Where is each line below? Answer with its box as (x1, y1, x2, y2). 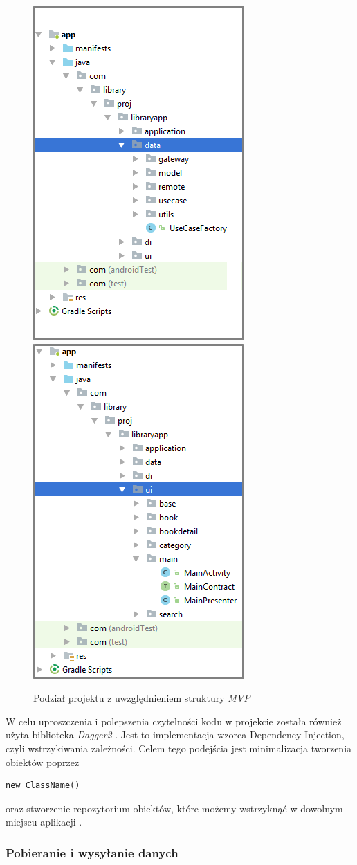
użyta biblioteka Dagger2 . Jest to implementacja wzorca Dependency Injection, (6, 727, 345, 742)
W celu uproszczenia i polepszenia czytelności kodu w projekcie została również (6, 713, 342, 728)
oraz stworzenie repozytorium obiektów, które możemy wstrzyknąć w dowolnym (6, 801, 343, 815)
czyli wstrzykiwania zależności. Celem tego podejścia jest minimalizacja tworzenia (6, 740, 352, 755)
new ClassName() (6, 781, 80, 791)
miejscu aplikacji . (6, 814, 82, 829)
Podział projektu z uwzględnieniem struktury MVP (33, 691, 250, 705)
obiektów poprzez (6, 754, 80, 769)
